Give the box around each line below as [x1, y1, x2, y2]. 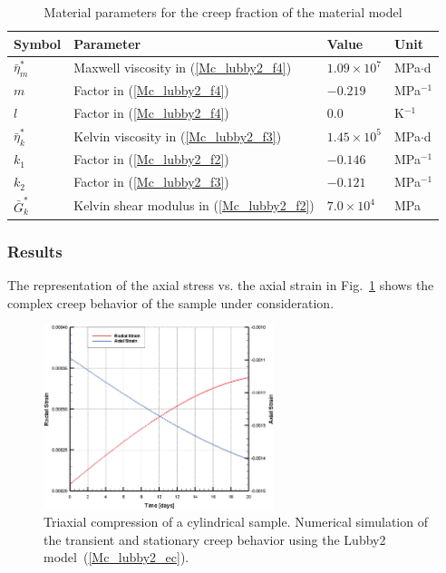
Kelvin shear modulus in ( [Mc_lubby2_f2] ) [73, 196, 315, 215]
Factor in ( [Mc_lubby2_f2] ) [73, 150, 229, 169]
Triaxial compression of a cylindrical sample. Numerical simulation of [44, 512, 428, 531]
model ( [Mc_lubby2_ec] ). [44, 548, 189, 567]
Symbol [14, 34, 62, 53]
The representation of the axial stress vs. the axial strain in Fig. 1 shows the [7, 275, 434, 294]
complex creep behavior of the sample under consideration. [7, 293, 334, 312]
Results [7, 239, 63, 262]
